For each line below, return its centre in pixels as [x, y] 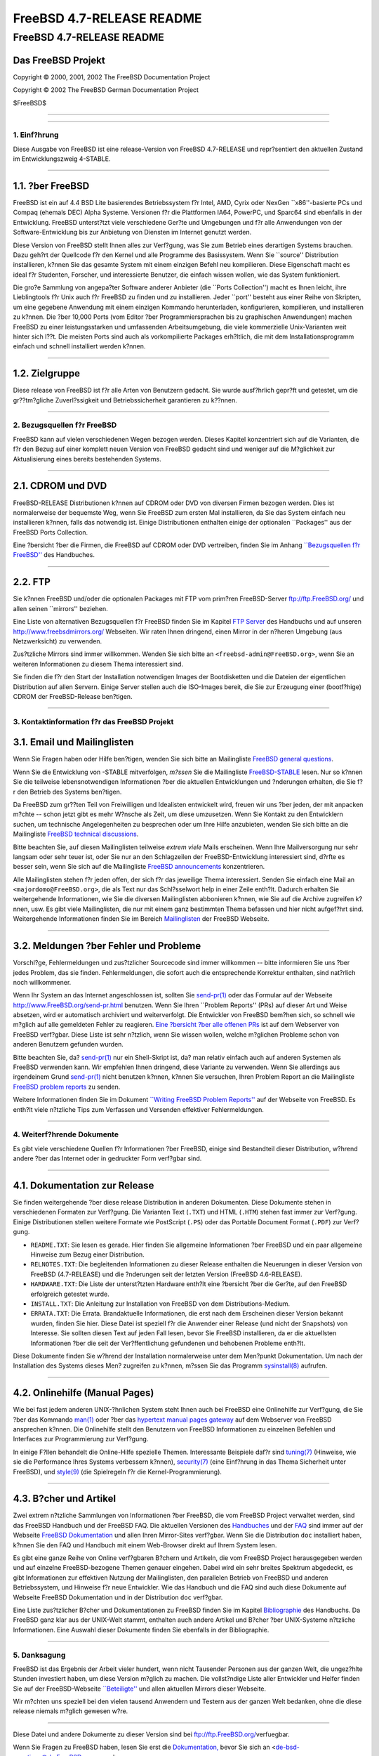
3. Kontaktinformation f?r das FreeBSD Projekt [93, 721]
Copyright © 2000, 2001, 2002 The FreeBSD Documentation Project [112, 77]
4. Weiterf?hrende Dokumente [66, 1134]
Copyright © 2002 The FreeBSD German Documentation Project [106, 90]
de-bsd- [287, 1747]
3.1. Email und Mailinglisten [73, 742]
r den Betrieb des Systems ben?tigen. [67, 792]
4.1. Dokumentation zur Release [84, 1185]
